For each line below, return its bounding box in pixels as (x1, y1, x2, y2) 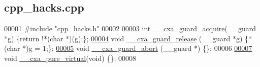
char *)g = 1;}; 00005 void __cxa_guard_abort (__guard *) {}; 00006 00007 (7, 43, 252, 53)
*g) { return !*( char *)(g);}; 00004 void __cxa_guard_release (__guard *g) (4, 33, 243, 43)
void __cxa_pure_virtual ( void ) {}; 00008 (4, 52, 136, 63)
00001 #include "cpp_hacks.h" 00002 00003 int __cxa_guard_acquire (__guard (4, 23, 256, 34)
